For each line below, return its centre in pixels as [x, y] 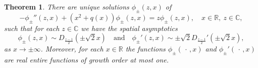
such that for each [32, 28]
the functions [145, 48]
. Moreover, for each [72, 48]
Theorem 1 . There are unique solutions [67, 6]
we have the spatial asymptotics [129, 28]
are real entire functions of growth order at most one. [86, 59]
